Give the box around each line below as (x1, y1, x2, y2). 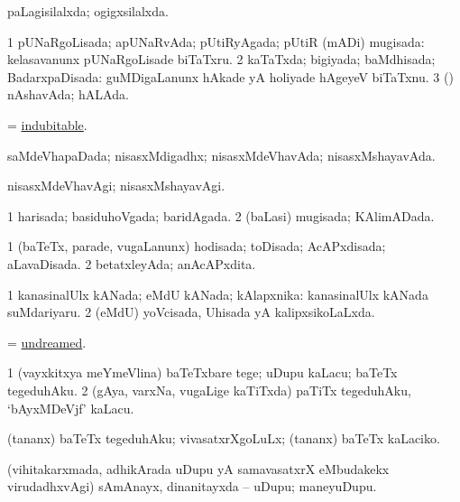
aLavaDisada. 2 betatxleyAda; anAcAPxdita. (7, 254, 256, 273)
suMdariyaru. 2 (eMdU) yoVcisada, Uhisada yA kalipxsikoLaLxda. (7, 302, 375, 321)
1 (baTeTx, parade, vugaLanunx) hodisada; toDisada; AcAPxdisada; (7, 237, 386, 256)
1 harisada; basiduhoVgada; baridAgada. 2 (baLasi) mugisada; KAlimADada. (7, 206, 435, 225)
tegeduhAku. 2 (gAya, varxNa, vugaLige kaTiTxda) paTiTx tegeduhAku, (7, 380, 411, 399)
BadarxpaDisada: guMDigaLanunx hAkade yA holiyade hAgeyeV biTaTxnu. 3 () (7, 67, 454, 86)
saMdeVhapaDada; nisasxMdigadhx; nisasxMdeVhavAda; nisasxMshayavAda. (7, 145, 436, 164)
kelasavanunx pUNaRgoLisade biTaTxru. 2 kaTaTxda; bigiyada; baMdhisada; (7, 50, 436, 69)
